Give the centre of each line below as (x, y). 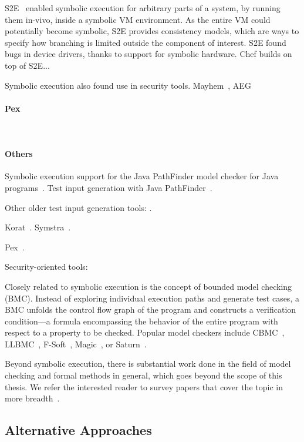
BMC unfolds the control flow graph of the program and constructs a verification (151, 309)
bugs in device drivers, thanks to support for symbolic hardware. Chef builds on (148, 54)
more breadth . (32, 398)
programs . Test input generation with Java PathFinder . (109, 187)
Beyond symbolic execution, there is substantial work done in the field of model (148, 364)
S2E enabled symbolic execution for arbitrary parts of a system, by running (143, 8)
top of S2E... (27, 65)
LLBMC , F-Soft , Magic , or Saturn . (76, 344)
